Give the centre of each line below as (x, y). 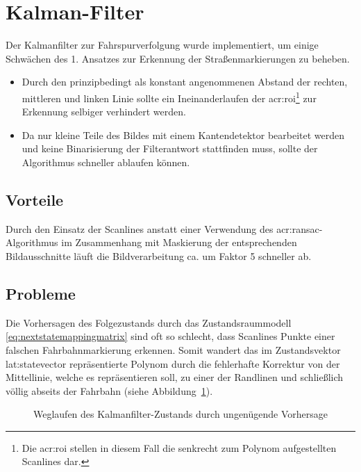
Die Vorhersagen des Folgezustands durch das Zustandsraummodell (149, 322)
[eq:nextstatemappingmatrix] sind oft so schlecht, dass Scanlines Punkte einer (170, 336)
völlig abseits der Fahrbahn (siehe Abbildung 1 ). (109, 390)
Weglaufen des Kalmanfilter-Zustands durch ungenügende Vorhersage (181, 414)
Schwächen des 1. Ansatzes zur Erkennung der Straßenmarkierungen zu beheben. (178, 58)
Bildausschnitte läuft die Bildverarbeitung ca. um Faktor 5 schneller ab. (159, 255)
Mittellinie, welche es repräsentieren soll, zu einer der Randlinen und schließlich (175, 377)
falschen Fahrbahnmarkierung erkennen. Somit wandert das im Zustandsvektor (173, 349)
